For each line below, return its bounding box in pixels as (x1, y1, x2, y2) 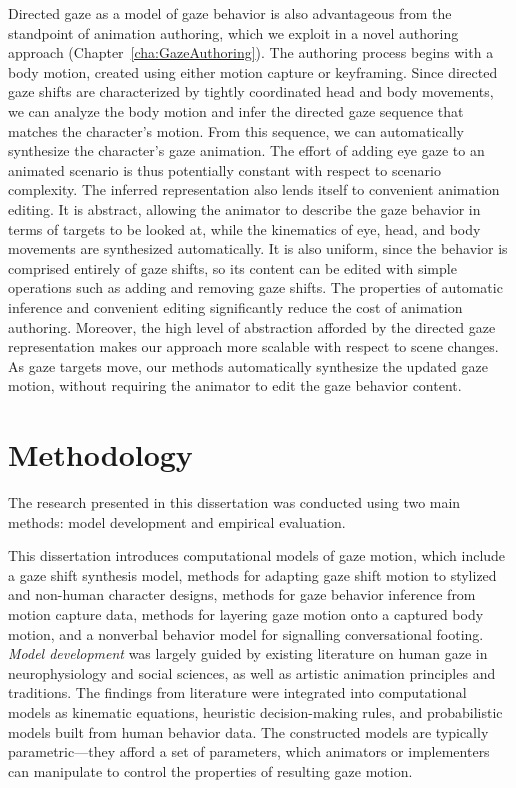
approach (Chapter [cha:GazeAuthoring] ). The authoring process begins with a (8, 42, 494, 63)
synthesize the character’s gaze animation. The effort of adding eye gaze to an (8, 140, 485, 161)
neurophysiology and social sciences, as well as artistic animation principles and (8, 662, 496, 683)
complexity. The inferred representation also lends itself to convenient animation (8, 179, 500, 200)
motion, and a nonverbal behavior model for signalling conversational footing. (8, 623, 484, 644)
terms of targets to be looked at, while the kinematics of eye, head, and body (8, 218, 481, 239)
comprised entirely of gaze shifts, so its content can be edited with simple (8, 257, 457, 278)
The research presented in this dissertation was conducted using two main (8, 492, 461, 512)
